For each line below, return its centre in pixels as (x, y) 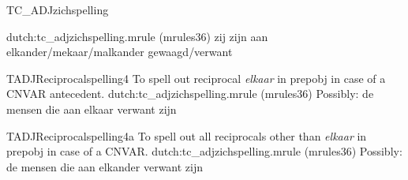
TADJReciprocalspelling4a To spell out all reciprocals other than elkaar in (187, 135)
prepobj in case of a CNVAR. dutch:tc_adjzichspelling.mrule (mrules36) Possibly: (204, 151)
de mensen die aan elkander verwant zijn (105, 166)
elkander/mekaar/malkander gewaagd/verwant (120, 52)
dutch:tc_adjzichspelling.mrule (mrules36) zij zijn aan (137, 36)
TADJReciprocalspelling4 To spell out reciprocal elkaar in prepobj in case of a (196, 78)
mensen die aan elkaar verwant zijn (92, 109)
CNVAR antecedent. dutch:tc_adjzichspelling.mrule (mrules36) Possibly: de (190, 94)
